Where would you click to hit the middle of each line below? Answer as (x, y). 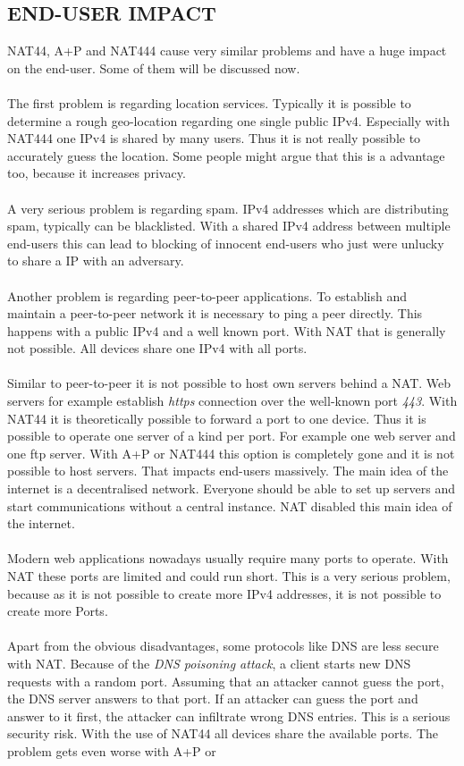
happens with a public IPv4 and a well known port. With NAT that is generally (227, 330)
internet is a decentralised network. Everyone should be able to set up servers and (231, 488)
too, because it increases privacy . (97, 173)
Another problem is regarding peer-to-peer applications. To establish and (207, 295)
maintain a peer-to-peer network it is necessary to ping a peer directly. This (215, 313)
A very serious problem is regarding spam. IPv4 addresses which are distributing (228, 208)
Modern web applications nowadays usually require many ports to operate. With (228, 558)
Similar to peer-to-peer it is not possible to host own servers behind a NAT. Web (229, 383)
